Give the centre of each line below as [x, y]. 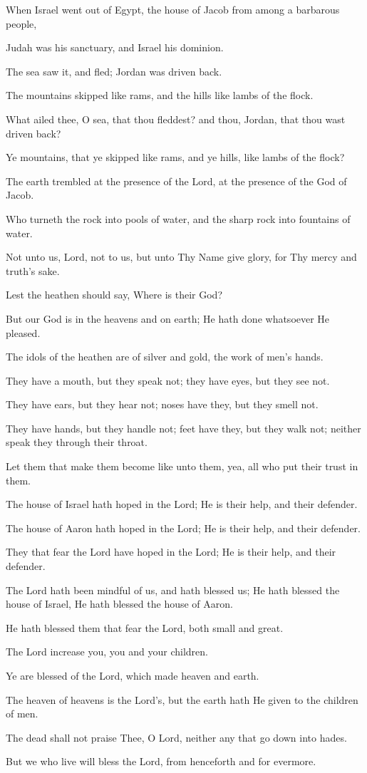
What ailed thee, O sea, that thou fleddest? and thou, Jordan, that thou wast [176, 119]
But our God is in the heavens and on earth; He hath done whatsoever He [168, 318]
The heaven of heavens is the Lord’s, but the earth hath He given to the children [182, 699]
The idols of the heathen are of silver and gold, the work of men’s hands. [165, 357]
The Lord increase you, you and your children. [107, 652]
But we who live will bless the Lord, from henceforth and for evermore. [161, 761]
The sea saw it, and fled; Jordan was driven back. [114, 71]
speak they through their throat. [77, 442]
